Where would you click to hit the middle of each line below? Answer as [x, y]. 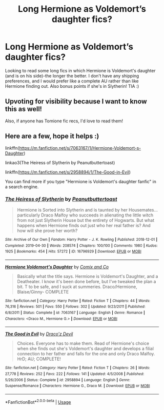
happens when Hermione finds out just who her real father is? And [84, 225]
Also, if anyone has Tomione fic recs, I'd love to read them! [64, 121]
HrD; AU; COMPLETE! [39, 359]
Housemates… [143, 210]
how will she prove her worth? [47, 231]
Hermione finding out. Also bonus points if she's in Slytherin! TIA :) [72, 86]
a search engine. [22, 187]
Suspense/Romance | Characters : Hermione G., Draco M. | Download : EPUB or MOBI [78, 386]
